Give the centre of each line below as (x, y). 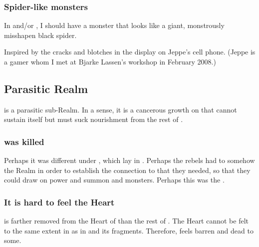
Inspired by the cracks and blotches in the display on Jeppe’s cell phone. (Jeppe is (130, 52)
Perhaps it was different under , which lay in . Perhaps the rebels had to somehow (129, 160)
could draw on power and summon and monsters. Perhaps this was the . (114, 180)
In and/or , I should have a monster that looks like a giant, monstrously (114, 25)
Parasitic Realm (46, 88)
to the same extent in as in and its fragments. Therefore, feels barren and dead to (129, 230)
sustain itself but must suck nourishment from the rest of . (94, 119)
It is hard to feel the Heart (59, 202)
